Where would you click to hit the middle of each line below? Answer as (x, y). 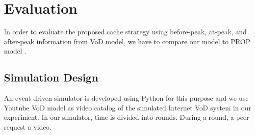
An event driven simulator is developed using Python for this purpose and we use (126, 98)
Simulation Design (51, 77)
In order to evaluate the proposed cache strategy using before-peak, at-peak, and (125, 32)
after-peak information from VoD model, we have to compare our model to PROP (127, 41)
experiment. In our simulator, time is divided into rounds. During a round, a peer (127, 117)
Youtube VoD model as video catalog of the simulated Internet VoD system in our (127, 107)
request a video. (28, 126)
